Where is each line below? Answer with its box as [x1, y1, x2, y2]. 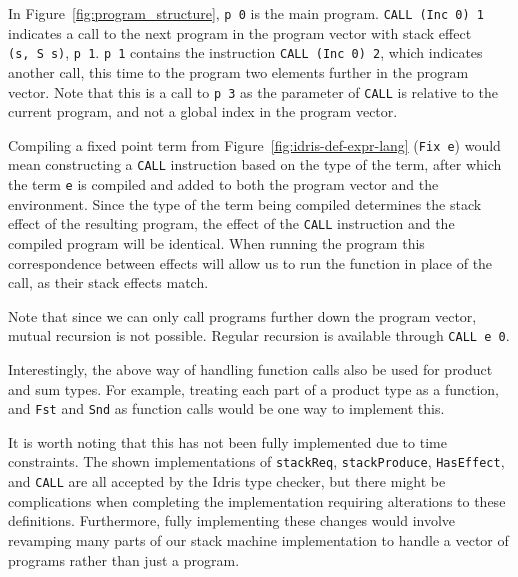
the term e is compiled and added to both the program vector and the [8, 174, 439, 195]
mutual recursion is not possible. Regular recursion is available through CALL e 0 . [8, 325, 510, 346]
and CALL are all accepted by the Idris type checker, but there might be [8, 471, 446, 492]
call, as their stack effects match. [8, 272, 209, 293]
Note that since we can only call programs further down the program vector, [8, 305, 477, 326]
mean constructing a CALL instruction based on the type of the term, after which [8, 154, 502, 175]
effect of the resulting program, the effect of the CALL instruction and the [8, 213, 455, 234]
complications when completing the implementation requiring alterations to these [8, 490, 506, 511]
